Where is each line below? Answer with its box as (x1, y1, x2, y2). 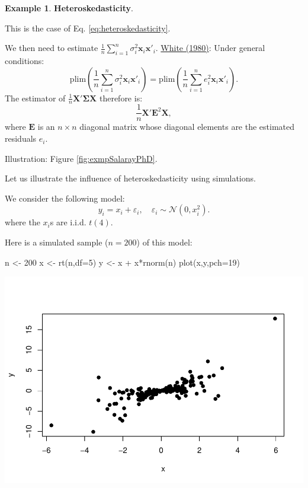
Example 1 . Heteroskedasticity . (5, 2, 133, 14)
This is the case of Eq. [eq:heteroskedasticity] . (5, 21, 171, 34)
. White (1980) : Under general (155, 42, 265, 54)
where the (5, 216, 40, 228)
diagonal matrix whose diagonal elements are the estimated (79, 120, 295, 133)
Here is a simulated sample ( (5, 236, 108, 248)
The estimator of (5, 91, 66, 104)
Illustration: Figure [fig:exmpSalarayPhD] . (5, 152, 158, 164)
